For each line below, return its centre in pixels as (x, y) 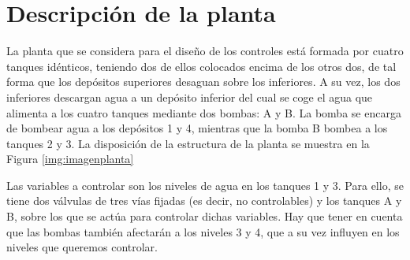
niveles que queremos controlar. (82, 247)
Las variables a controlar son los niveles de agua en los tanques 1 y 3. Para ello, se (205, 185)
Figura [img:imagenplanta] (70, 159)
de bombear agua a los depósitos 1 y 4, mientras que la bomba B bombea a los (197, 128)
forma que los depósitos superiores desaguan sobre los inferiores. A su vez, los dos (203, 82)
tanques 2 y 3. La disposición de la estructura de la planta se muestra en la (188, 143)
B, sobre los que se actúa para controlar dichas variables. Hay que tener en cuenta (205, 216)
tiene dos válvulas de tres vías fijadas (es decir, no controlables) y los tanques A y (204, 201)
